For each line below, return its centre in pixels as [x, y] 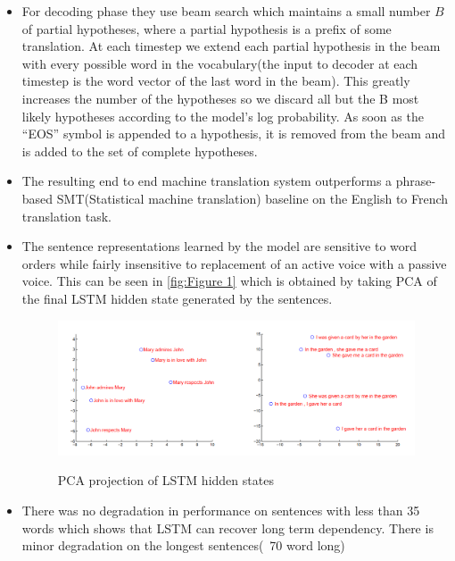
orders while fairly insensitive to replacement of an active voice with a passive [234, 263]
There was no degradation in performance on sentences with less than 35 [221, 510]
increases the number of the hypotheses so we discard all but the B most [220, 98]
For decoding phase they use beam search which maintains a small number [226, 11]
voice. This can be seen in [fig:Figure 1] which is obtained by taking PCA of [229, 281]
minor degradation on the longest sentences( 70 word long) [183, 545]
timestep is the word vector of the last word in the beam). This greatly [216, 81]
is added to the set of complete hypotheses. [140, 151]
